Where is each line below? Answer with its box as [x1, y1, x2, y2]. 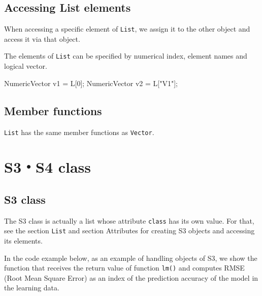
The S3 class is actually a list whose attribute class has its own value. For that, [4, 215, 254, 226]
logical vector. [4, 61, 47, 71]
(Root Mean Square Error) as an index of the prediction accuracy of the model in [4, 272, 258, 283]
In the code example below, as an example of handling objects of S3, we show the [4, 252, 257, 263]
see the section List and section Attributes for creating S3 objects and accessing [4, 225, 255, 236]
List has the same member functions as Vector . [4, 126, 154, 137]
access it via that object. [4, 33, 80, 44]
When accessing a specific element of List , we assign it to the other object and [4, 23, 250, 34]
